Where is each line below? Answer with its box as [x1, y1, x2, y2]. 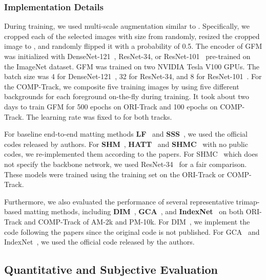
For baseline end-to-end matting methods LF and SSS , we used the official [4, 128, 248, 139]
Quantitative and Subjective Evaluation [4, 262, 218, 277]
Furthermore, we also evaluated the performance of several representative [4, 196, 234, 207]
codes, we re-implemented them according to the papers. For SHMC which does [4, 148, 258, 159]
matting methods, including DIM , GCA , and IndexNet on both [24, 206, 244, 217]
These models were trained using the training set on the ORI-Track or [4, 169, 224, 179]
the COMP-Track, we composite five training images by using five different [4, 81, 239, 91]
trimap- [236, 196, 260, 207]
